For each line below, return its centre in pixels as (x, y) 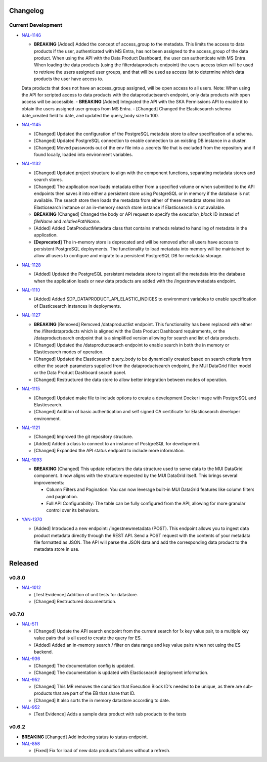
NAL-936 (31, 659)
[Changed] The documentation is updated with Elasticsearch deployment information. (121, 672)
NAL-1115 (31, 389)
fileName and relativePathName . (67, 221)
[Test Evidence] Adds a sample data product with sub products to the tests (110, 714)
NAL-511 (30, 624)
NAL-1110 (31, 290)
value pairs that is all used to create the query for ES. (88, 638)
